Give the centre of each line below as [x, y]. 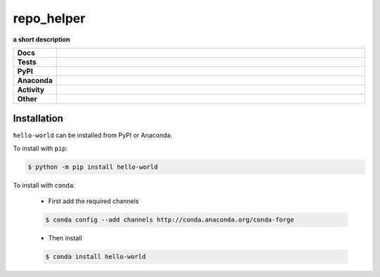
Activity [31, 89]
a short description [42, 39]
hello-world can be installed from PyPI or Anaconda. [93, 135]
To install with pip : [40, 148]
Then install [65, 238]
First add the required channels [94, 201]
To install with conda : [44, 185]
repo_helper [49, 18]
